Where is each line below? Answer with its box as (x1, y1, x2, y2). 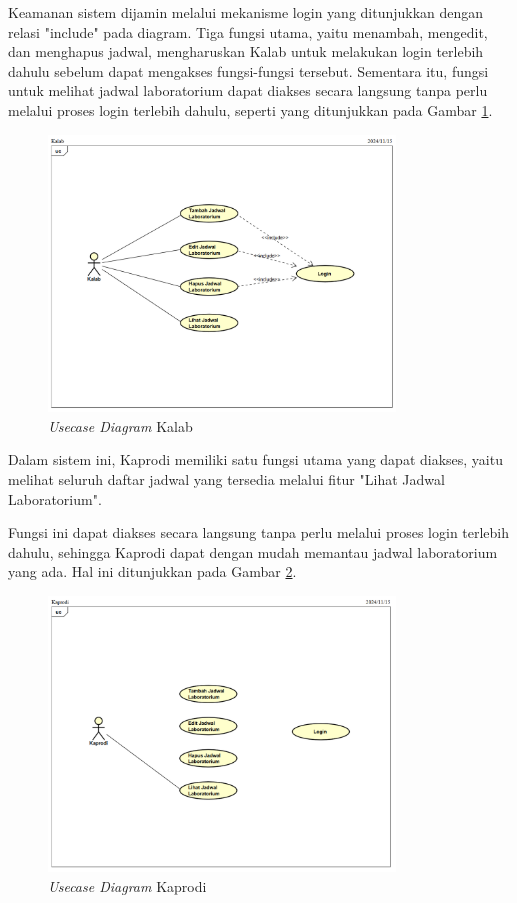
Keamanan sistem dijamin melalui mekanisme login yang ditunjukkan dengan (8, 2, 484, 22)
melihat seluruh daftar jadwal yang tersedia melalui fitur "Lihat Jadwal (8, 469, 445, 490)
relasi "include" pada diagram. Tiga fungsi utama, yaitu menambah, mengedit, (8, 21, 488, 42)
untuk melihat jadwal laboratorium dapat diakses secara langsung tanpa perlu (8, 80, 488, 101)
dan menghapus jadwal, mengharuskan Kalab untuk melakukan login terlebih (8, 41, 484, 62)
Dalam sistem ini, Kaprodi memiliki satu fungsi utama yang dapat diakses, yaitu (8, 449, 503, 470)
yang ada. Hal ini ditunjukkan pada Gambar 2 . (8, 561, 297, 582)
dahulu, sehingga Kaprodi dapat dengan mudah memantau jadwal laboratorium (8, 541, 498, 562)
